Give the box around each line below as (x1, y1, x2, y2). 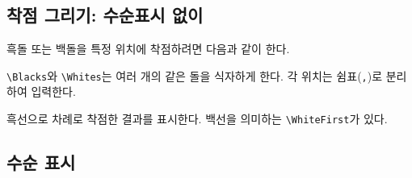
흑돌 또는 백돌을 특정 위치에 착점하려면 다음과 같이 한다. (6, 40, 290, 57)
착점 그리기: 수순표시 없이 (6, 2, 204, 27)
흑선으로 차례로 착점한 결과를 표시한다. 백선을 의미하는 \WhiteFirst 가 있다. (6, 110, 388, 127)
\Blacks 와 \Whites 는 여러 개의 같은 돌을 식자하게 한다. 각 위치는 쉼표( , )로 (6, 67, 383, 84)
